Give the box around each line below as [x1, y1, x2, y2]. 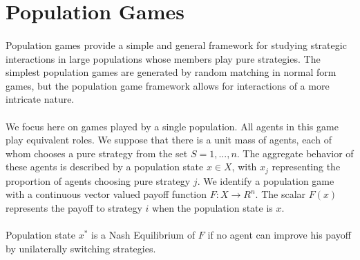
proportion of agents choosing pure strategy [6, 173, 191, 188]
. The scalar [255, 187, 306, 201]
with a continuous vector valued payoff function [6, 187, 207, 201]
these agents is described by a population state [6, 159, 204, 174]
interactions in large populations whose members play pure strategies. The [6, 51, 321, 66]
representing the [272, 159, 341, 174]
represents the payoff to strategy [6, 200, 142, 214]
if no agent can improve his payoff [207, 228, 351, 242]
